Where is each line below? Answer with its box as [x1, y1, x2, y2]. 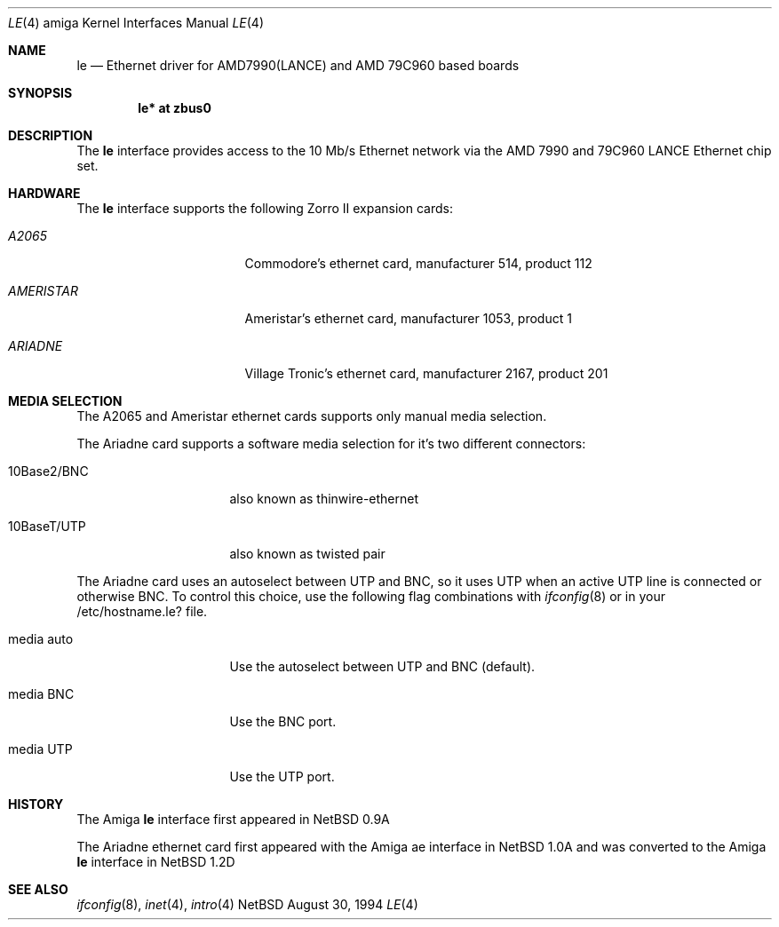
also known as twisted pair [229, 546, 386, 561]
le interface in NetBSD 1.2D [76, 854, 235, 869]
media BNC [8, 686, 75, 701]
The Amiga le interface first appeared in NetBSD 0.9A [76, 812, 390, 827]
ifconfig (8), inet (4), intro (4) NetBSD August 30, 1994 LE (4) [76, 897, 418, 912]
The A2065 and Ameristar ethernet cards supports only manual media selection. [76, 408, 547, 424]
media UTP [8, 741, 73, 757]
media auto [8, 631, 74, 646]
